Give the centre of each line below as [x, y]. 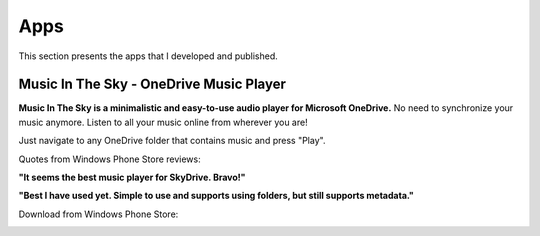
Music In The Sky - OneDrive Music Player [152, 84]
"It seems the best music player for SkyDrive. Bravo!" [132, 177]
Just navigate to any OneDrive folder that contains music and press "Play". [172, 141]
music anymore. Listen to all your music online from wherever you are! [163, 122]
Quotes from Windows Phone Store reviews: [109, 159]
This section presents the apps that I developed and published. [148, 56]
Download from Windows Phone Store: [98, 214]
